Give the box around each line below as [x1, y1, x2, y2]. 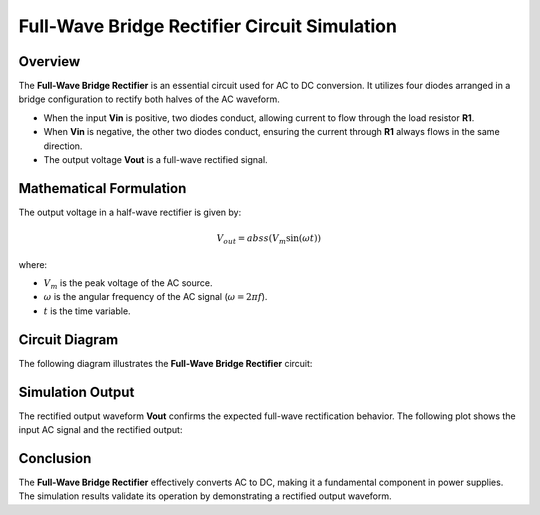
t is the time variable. [43, 305, 131, 317]
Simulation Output [18, 383, 135, 400]
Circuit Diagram [18, 331, 119, 348]
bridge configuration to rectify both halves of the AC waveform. [18, 93, 280, 105]
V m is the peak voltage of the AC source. [43, 277, 213, 291]
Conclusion [18, 450, 92, 467]
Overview [18, 53, 81, 70]
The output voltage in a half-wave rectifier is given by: [18, 206, 242, 218]
